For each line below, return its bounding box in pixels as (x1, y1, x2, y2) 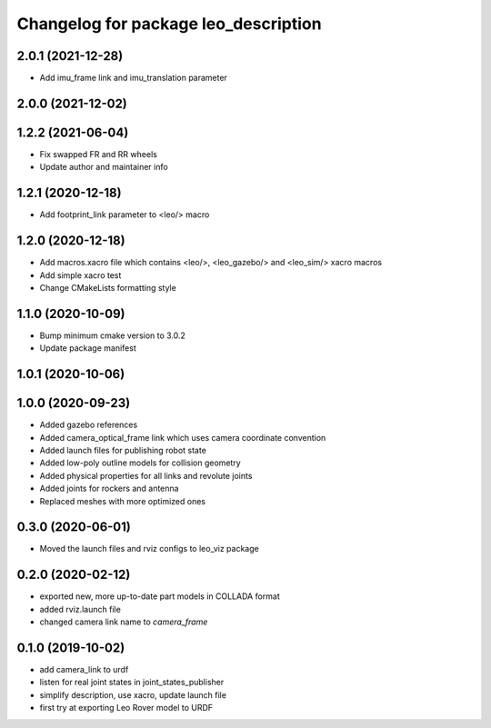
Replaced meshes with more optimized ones (39, 495, 206, 506)
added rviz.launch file (39, 603, 122, 614)
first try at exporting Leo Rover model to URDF (39, 703, 214, 713)
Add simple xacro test (39, 269, 122, 281)
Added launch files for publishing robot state (39, 444, 206, 455)
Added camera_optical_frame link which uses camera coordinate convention (39, 432, 326, 443)
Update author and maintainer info (39, 162, 168, 173)
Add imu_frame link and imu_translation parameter (39, 73, 227, 84)
